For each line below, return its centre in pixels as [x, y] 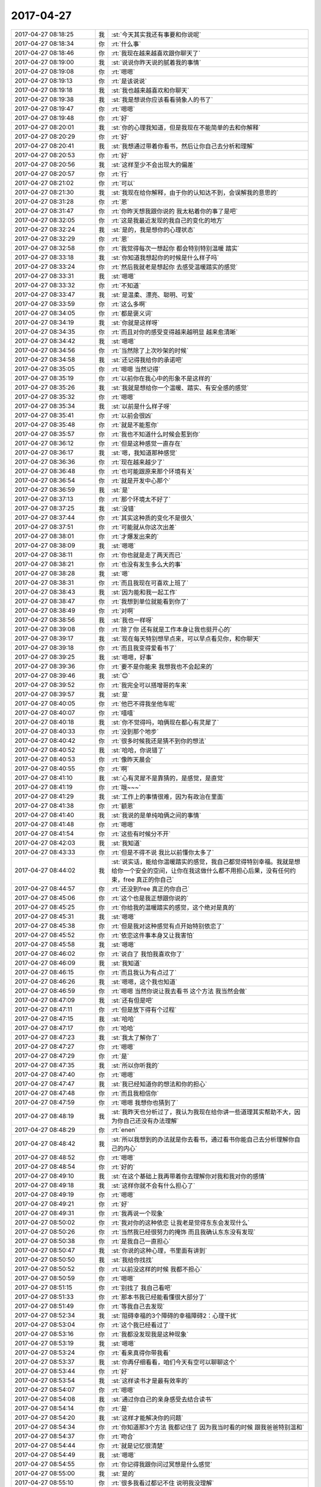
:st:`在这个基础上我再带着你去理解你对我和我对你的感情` [189, 1176]
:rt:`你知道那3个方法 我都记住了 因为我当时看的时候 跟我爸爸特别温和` [207, 1427]
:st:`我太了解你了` [135, 1037]
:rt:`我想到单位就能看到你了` [150, 601]
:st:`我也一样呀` [132, 620]
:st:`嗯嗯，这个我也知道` [144, 981]
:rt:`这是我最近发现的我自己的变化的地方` [168, 220]
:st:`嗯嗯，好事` [132, 657]
